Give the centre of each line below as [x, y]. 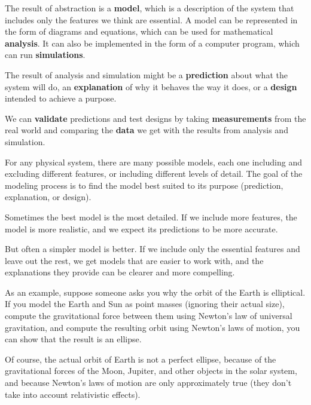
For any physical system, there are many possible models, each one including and [153, 162]
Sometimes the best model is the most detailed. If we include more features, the [151, 217]
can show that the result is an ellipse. [73, 339]
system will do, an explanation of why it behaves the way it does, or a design [151, 86]
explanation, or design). [48, 197]
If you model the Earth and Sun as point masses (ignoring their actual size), [145, 304]
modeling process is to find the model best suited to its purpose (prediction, [144, 185]
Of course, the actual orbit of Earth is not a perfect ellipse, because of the [141, 359]
